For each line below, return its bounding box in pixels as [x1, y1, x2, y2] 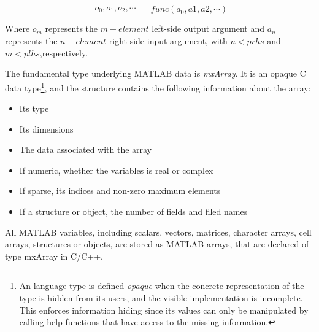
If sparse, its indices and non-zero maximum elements [19, 184, 221, 197]
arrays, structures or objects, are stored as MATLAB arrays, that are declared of [5, 237, 309, 250]
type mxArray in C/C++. [5, 249, 103, 262]
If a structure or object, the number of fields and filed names [19, 205, 248, 218]
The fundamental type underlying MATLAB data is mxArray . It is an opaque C [5, 67, 306, 80]
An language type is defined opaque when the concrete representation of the [19, 279, 304, 292]
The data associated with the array [19, 143, 152, 156]
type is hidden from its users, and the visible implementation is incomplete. [19, 291, 303, 304]
